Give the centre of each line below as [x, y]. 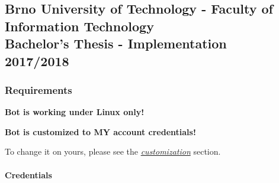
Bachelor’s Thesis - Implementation [116, 43]
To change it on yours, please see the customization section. [113, 151]
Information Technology [79, 26]
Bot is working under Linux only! [75, 112]
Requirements [39, 89]
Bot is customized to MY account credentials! [100, 131]
